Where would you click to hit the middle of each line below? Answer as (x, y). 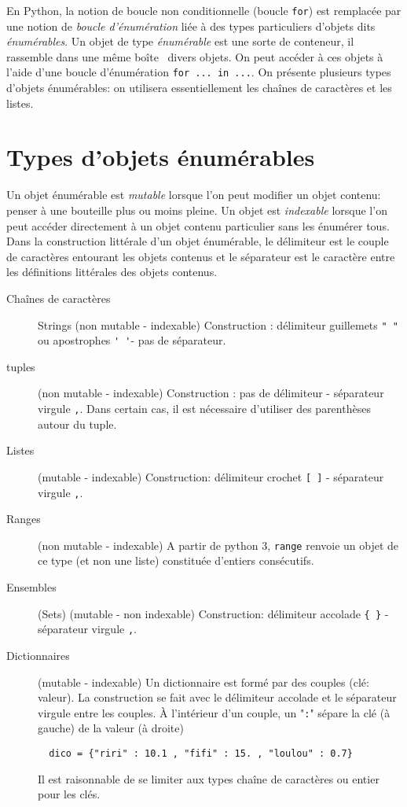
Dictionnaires (38, 655)
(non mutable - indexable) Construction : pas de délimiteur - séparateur (211, 393)
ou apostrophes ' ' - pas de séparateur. (132, 340)
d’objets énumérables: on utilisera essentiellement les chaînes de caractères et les (199, 88)
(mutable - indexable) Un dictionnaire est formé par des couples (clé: (203, 682)
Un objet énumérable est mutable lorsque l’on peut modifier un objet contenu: (194, 195)
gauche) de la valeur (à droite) (111, 728)
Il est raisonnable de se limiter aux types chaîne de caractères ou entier (209, 778)
